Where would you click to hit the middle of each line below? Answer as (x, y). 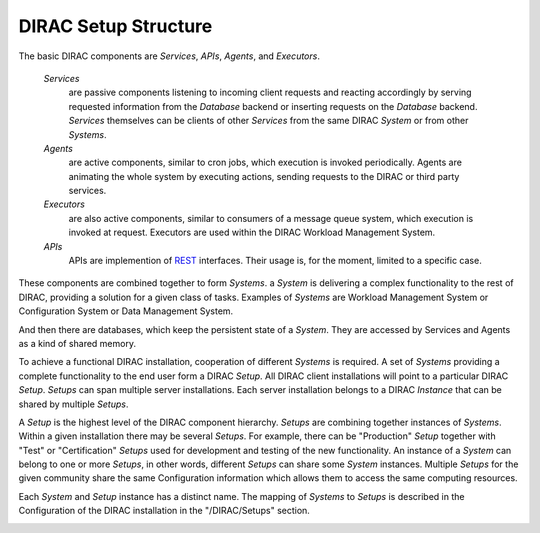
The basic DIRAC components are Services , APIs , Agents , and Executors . (169, 56)
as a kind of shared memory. (77, 343)
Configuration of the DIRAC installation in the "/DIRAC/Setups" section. (164, 511)
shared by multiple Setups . (73, 404)
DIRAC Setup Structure (115, 26)
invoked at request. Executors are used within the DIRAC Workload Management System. (252, 232)
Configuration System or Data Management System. (126, 311)
